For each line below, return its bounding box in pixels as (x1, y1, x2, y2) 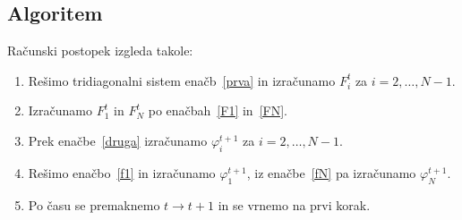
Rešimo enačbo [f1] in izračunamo (28, 163, 216, 182)
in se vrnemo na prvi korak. (218, 195, 371, 214)
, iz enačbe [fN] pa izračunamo (246, 163, 416, 182)
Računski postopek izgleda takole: (7, 41, 193, 60)
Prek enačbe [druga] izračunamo (28, 131, 208, 149)
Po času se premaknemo (28, 195, 160, 214)
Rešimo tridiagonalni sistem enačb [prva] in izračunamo (28, 71, 336, 89)
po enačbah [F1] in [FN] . (148, 101, 287, 120)
